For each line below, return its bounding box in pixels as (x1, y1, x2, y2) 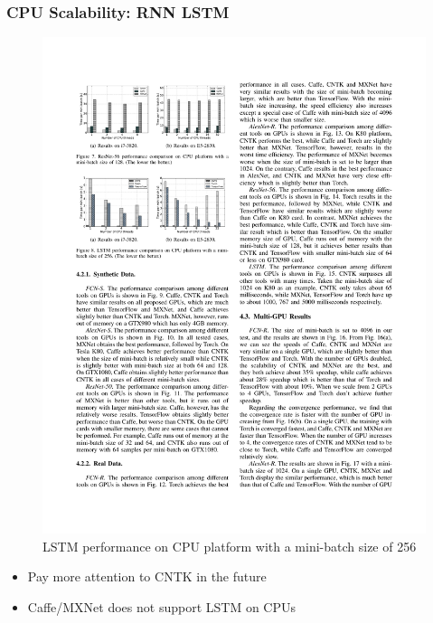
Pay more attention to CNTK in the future (27, 567, 267, 586)
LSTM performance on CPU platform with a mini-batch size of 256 (42, 536, 417, 555)
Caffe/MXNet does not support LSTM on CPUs (27, 597, 297, 616)
